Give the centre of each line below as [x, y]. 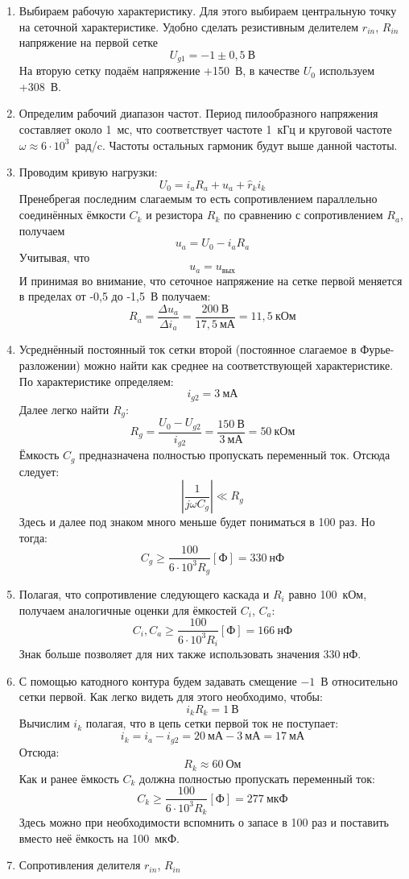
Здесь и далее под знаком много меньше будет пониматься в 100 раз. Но [197, 522]
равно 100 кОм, [328, 594]
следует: [39, 471]
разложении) [50, 365]
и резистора [175, 215]
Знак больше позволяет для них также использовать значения [169, 654]
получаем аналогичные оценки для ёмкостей [128, 609]
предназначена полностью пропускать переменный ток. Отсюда [235, 455]
